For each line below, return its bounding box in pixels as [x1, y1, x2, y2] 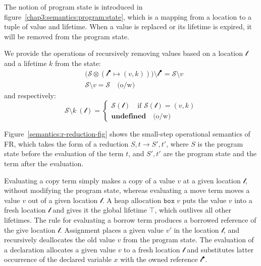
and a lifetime [4, 57, 47, 68]
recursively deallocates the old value [4, 234, 115, 245]
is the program [197, 138, 243, 149]
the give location [4, 224, 56, 235]
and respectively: [4, 90, 56, 100]
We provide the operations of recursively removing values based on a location [4, 48, 243, 58]
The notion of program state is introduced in [4, 2, 143, 12]
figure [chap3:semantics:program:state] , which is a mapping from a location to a [4, 11, 252, 22]
